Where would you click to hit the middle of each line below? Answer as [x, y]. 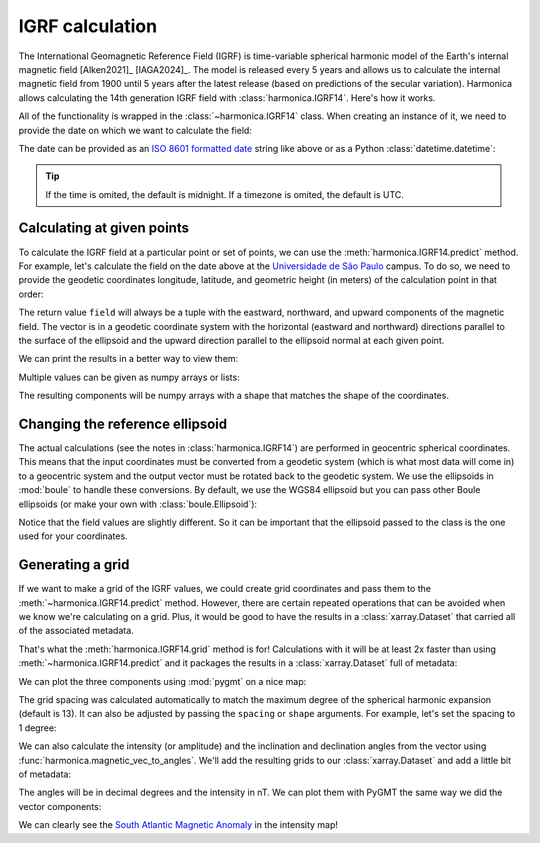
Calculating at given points [104, 228]
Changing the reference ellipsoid [123, 423]
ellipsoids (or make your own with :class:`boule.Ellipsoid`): [138, 504]
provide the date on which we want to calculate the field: [135, 130]
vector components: [60, 806]
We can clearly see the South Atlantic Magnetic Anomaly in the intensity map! [178, 825]
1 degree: [37, 727]
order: [31, 294]
